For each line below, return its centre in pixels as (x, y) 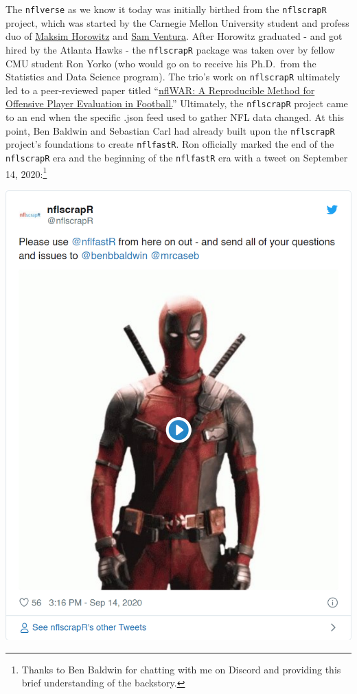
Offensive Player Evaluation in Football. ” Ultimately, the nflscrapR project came (177, 103)
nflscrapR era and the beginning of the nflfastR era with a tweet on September (177, 157)
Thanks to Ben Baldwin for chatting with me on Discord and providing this (181, 669)
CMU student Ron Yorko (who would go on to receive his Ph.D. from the (161, 63)
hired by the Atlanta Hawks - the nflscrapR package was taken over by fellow (170, 49)
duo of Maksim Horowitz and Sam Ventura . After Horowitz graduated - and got (174, 36)
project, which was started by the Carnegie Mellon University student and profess (177, 22)
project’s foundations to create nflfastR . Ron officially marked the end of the (170, 144)
